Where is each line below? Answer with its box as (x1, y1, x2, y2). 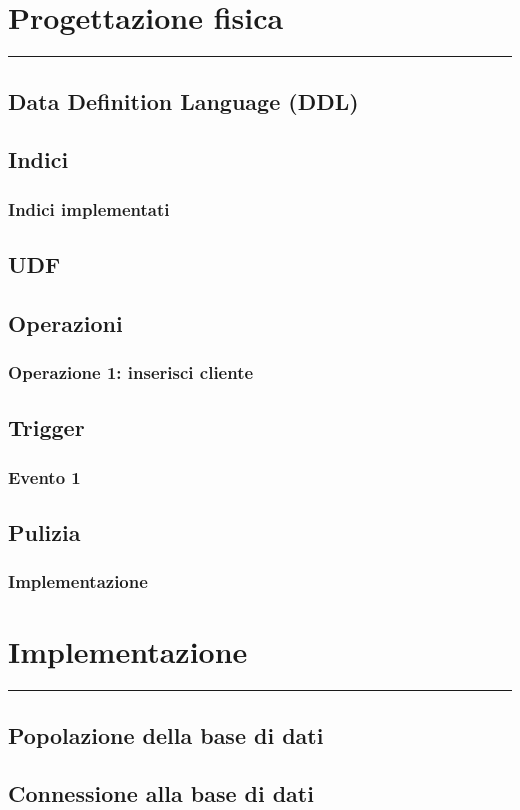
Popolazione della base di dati (8, 719, 324, 750)
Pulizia (8, 516, 81, 547)
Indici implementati (8, 196, 170, 221)
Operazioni (8, 307, 123, 338)
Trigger (8, 412, 85, 443)
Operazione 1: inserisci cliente (8, 360, 254, 385)
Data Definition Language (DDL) (8, 85, 359, 116)
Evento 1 (8, 464, 81, 489)
